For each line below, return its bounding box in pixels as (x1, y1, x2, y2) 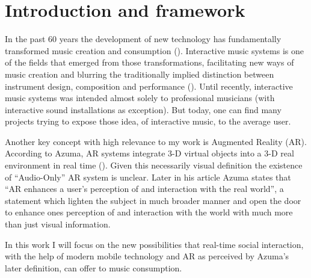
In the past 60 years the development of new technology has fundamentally (5, 32, 282, 45)
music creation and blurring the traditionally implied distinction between (5, 67, 274, 80)
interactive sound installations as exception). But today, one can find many (5, 103, 282, 116)
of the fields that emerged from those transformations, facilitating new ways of (5, 56, 294, 69)
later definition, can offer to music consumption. (5, 261, 182, 274)
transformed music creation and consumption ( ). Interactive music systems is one (5, 44, 304, 57)
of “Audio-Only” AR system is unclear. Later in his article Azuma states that (5, 170, 291, 183)
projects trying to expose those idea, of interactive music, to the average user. (5, 115, 291, 128)
